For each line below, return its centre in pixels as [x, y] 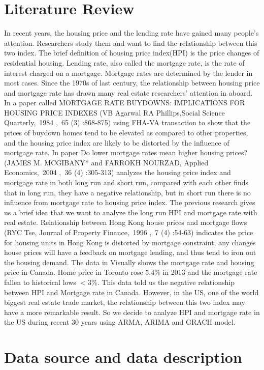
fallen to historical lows [40, 282]
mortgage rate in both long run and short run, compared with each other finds [126, 182]
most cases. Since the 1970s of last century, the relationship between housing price [132, 83]
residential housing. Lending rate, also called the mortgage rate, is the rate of [124, 62]
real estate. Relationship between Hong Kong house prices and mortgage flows [126, 222]
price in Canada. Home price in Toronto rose [74, 272]
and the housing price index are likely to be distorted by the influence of [117, 142]
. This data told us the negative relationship [166, 282]
